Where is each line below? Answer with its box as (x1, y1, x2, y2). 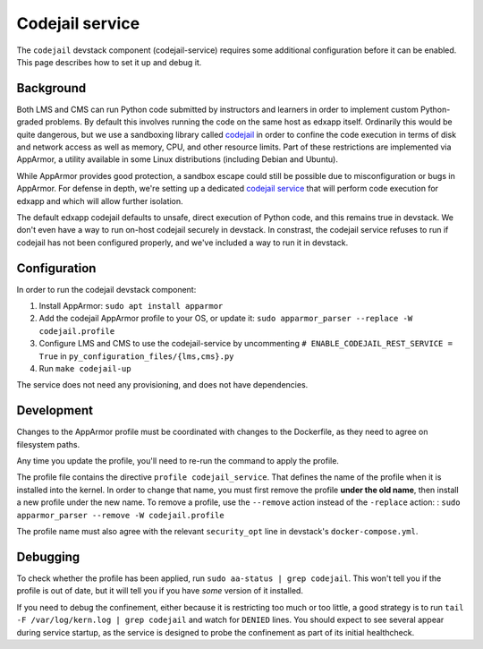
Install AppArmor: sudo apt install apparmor (38, 301, 224, 312)
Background (16, 81, 87, 96)
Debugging (16, 549, 80, 564)
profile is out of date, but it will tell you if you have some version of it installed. (16, 585, 304, 596)
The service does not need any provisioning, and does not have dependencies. (16, 380, 309, 390)
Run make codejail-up (38, 363, 131, 373)
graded (16, 116, 44, 127)
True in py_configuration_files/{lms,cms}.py (38, 350, 234, 362)
